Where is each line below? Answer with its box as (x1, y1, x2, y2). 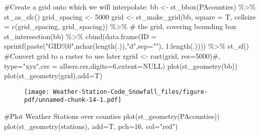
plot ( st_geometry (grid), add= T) (4, 70, 103, 81)
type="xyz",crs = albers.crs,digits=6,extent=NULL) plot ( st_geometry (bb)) (4, 60, 238, 71)
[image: (24, 88, 50, 95)
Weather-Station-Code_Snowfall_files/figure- (53, 88, 208, 95)
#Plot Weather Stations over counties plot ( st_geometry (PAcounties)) (4, 111, 220, 121)
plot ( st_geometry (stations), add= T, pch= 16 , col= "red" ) (4, 120, 178, 131)
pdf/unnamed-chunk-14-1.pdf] (24, 96, 122, 104)
